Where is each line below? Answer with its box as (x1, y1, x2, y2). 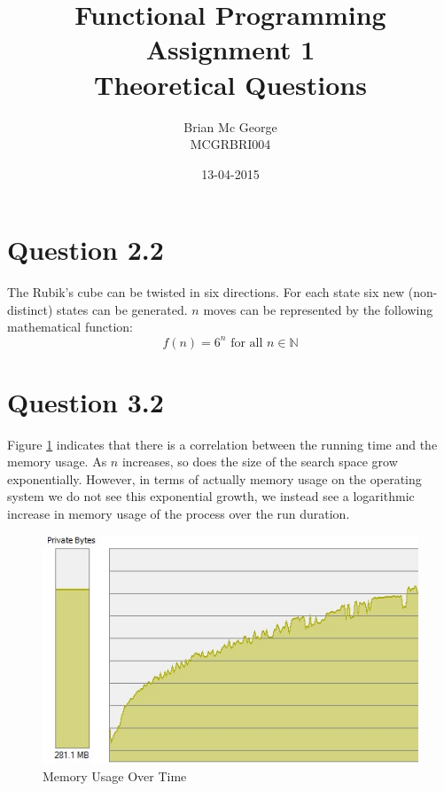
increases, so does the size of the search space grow (121, 452, 398, 471)
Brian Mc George (183, 117, 277, 136)
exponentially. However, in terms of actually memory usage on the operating (7, 469, 422, 488)
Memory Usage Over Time (43, 766, 187, 785)
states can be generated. (57, 300, 188, 318)
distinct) (7, 300, 53, 318)
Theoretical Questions (94, 66, 367, 102)
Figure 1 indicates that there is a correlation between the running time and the (7, 435, 438, 453)
